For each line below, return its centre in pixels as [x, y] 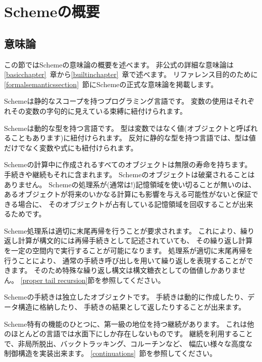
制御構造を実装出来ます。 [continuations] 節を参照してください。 [110, 353]
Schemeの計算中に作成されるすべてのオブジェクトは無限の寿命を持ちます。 [128, 164]
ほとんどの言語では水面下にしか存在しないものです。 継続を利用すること [132, 334]
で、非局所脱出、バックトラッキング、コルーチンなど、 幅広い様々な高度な [128, 343]
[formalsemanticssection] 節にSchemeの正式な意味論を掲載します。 [111, 84]
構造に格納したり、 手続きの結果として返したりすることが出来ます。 [132, 307]
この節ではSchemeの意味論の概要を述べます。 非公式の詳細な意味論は [119, 64]
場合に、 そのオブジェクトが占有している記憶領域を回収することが [128, 204]
